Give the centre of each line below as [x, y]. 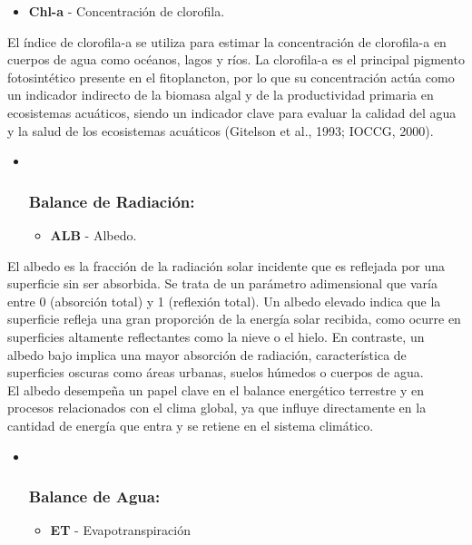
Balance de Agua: [94, 496]
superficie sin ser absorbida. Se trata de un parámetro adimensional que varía [222, 283]
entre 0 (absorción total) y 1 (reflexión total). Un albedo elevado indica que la [224, 301]
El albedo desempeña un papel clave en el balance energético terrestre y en [216, 389]
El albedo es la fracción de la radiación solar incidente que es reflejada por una [226, 265]
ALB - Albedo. [93, 234]
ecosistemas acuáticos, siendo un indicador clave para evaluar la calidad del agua [232, 112]
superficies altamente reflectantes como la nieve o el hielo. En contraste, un [216, 336]
